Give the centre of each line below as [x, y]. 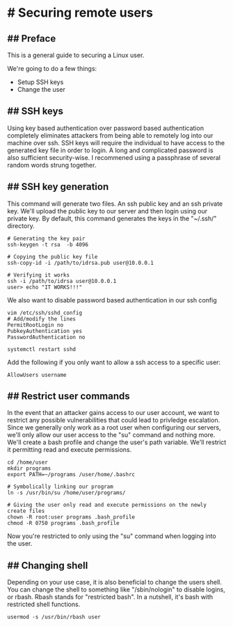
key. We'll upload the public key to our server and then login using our [107, 211]
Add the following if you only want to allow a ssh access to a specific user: [114, 362]
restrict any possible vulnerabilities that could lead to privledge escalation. [114, 420]
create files [26, 511]
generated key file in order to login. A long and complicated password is [110, 150]
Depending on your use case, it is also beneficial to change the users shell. [115, 583]
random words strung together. [52, 165]
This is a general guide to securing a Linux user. [76, 55]
